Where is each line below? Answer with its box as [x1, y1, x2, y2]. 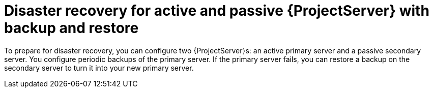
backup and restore [4, 19, 139, 37]
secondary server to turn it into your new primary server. [4, 63, 194, 72]
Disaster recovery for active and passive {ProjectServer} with [4, 2, 429, 19]
